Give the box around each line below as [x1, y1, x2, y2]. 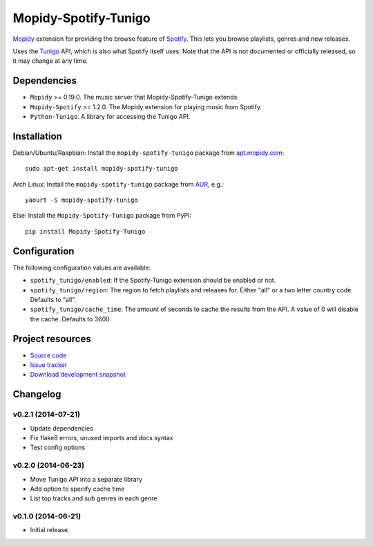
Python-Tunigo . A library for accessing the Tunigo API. [30, 113, 191, 121]
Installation [12, 130, 62, 142]
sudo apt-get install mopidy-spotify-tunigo [25, 164, 179, 173]
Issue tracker [30, 361, 68, 369]
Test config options [30, 443, 86, 452]
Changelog [12, 388, 61, 400]
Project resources [12, 332, 91, 345]
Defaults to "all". [30, 295, 77, 303]
